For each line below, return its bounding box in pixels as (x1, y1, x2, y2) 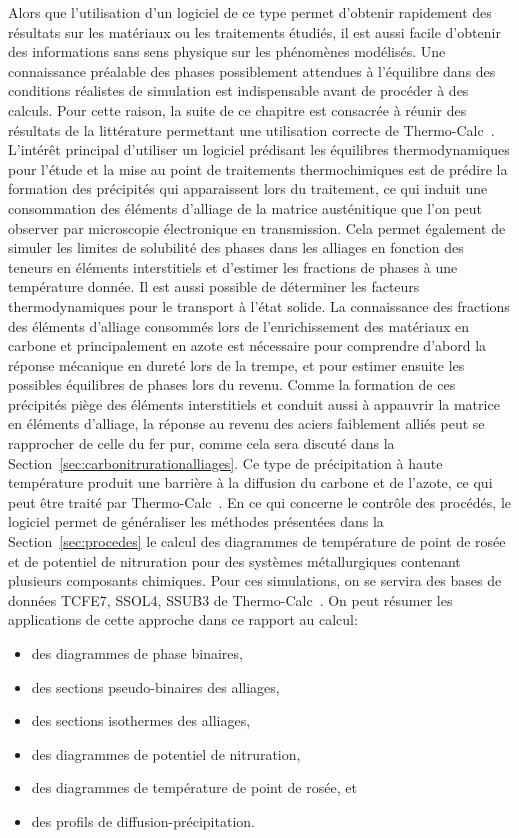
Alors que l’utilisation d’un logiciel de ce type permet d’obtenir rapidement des (8, 2, 492, 22)
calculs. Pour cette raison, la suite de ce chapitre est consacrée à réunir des (8, 99, 467, 120)
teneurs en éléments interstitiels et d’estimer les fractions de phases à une (8, 256, 458, 277)
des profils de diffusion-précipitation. (31, 810, 255, 831)
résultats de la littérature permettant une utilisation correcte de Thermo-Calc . (8, 119, 495, 140)
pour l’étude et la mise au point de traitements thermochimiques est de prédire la (8, 158, 508, 179)
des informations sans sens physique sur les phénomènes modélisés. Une (8, 41, 446, 62)
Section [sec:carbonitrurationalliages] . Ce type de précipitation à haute (8, 452, 443, 473)
